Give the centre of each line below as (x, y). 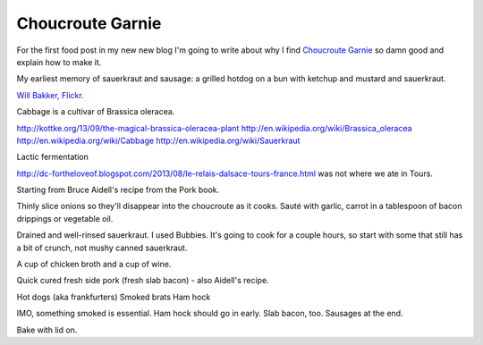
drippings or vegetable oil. (65, 218)
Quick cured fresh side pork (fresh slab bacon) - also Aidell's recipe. (143, 281)
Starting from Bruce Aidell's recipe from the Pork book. (118, 190)
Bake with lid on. (47, 330)
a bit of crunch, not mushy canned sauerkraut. (102, 248)
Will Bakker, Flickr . (50, 95)
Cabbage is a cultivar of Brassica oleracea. (96, 112)
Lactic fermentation (52, 157)
